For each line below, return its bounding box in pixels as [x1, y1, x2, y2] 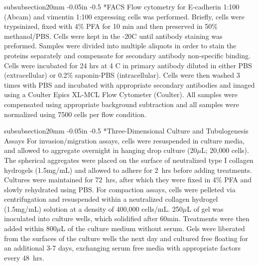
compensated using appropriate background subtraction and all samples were [4, 99, 239, 109]
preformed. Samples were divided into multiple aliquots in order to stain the [4, 40, 237, 51]
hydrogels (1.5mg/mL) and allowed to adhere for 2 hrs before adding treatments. [4, 164, 252, 175]
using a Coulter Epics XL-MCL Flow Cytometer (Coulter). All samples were [4, 89, 238, 100]
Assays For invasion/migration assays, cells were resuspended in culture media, [4, 135, 245, 145]
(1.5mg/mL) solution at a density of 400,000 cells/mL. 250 [4, 203, 183, 214]
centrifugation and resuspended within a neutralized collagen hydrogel [4, 194, 218, 204]
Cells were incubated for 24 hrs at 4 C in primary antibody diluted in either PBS [4, 60, 252, 70]
